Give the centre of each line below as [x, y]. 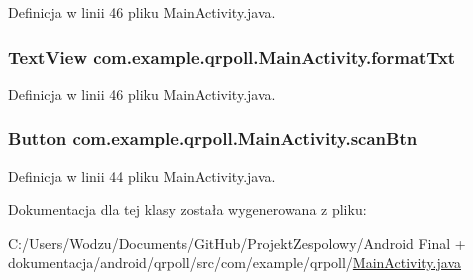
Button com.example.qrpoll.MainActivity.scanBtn [213, 138]
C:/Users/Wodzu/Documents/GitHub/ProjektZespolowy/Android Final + [237, 242]
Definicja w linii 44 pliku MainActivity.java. [142, 175]
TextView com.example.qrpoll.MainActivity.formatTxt [232, 56]
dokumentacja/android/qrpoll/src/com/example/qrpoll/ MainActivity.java [234, 262]
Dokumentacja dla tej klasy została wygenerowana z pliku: [187, 209]
